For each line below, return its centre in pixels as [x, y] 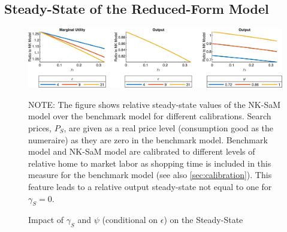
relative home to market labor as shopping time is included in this [150, 163]
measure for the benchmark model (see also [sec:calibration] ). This [150, 175]
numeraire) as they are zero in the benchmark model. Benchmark [148, 139]
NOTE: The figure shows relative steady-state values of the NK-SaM [155, 104]
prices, [40, 127]
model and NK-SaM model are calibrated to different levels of [142, 151]
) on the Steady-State [203, 220]
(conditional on [130, 220]
